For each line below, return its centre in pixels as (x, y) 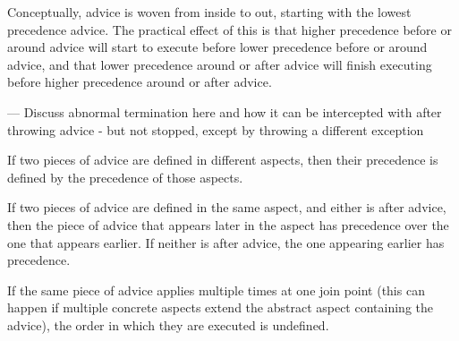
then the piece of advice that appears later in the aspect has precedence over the (228, 224)
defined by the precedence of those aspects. (125, 177)
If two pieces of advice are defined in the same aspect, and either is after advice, (227, 207)
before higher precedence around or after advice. (140, 82)
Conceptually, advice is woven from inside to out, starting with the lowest (209, 12)
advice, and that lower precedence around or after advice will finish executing (220, 64)
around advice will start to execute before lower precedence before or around (217, 47)
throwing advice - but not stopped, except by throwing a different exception (216, 129)
